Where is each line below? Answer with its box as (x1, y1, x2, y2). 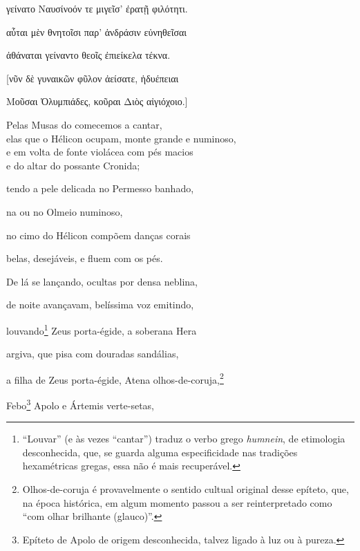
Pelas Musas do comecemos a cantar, (6, 117, 162, 131)
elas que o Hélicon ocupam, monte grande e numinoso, (6, 131, 236, 145)
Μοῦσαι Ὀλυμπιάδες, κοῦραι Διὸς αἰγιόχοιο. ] (6, 94, 188, 109)
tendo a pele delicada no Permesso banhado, (6, 181, 194, 196)
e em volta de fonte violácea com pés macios (6, 144, 193, 159)
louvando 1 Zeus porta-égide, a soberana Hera (6, 321, 197, 337)
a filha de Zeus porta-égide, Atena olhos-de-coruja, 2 (6, 370, 224, 386)
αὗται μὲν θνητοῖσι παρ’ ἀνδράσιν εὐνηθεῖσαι (6, 24, 187, 39)
